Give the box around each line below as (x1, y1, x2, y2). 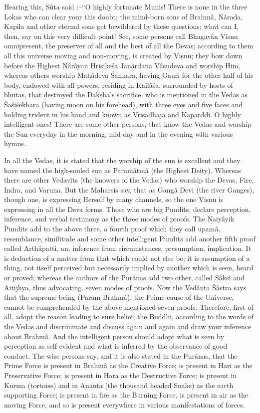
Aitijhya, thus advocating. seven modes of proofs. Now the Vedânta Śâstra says (4, 282, 247, 292)
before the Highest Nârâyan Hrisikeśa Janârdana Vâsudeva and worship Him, (4, 60, 241, 70)
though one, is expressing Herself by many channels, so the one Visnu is (4, 194, 224, 205)
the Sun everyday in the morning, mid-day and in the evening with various (4, 128, 233, 139)
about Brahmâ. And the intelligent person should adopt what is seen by (4, 331, 224, 341)
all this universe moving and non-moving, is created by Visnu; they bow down (4, 50, 243, 60)
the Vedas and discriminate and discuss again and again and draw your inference (4, 321, 252, 331)
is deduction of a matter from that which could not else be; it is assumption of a (4, 252, 250, 263)
